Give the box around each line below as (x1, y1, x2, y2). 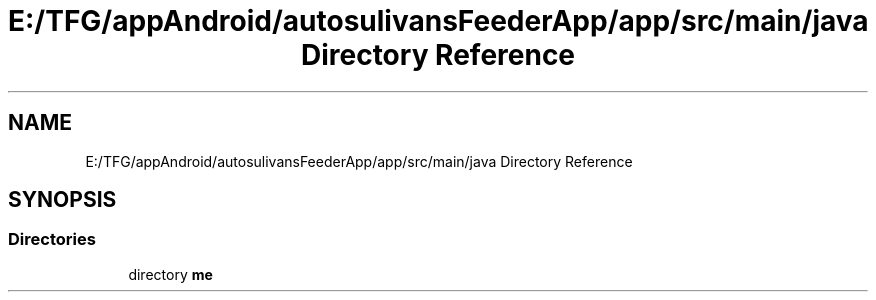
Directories (8, 229, 96, 250)
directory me (128, 265, 213, 283)
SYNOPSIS (8, 187, 117, 213)
